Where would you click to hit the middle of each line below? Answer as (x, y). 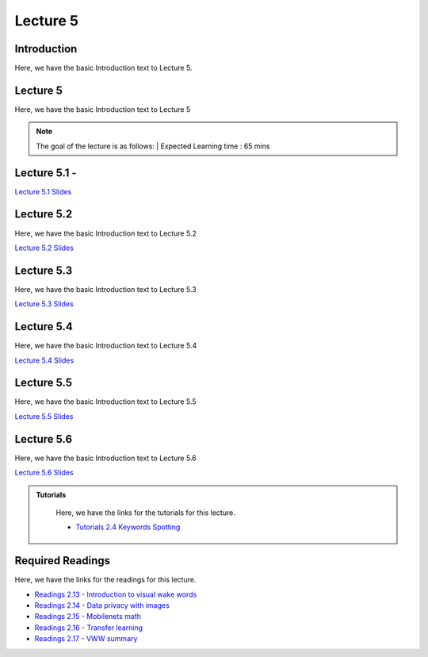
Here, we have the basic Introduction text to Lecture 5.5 (106, 401)
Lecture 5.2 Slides (44, 248)
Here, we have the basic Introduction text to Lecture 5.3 (106, 289)
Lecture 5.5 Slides (44, 416)
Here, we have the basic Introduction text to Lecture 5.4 (106, 346)
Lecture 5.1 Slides (43, 191)
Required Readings (63, 561)
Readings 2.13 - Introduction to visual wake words (116, 594)
